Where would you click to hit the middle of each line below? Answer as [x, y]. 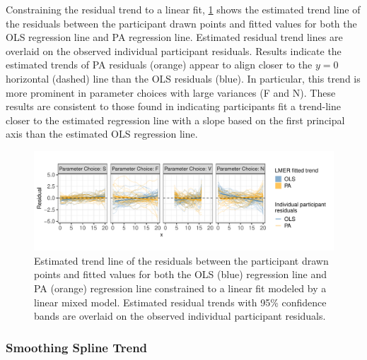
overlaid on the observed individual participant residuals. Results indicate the [174, 50]
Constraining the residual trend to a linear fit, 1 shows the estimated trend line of [183, 9]
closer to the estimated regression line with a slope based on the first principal [175, 120]
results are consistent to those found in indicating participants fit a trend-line [173, 106]
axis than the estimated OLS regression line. [102, 134]
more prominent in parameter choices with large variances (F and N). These [171, 92]
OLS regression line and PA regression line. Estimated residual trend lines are [174, 37]
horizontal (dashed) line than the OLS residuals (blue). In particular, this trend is [183, 78]
